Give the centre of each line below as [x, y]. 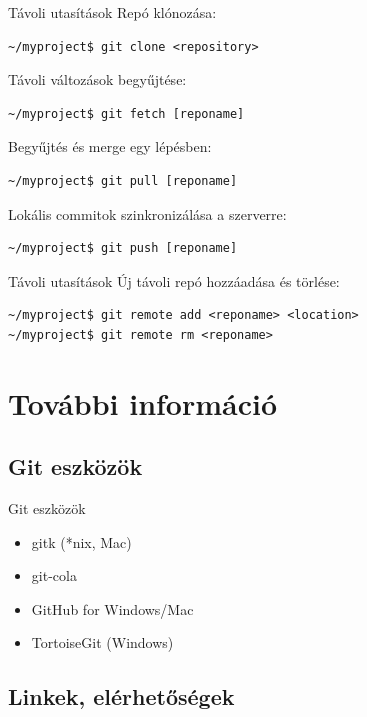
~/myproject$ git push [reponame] [123, 248]
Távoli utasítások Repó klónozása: [112, 12]
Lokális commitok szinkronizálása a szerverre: [147, 213]
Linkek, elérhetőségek [121, 696]
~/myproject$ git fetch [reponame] [126, 113]
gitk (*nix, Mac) [81, 541]
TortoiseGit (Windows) [102, 642]
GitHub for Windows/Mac [112, 608]
